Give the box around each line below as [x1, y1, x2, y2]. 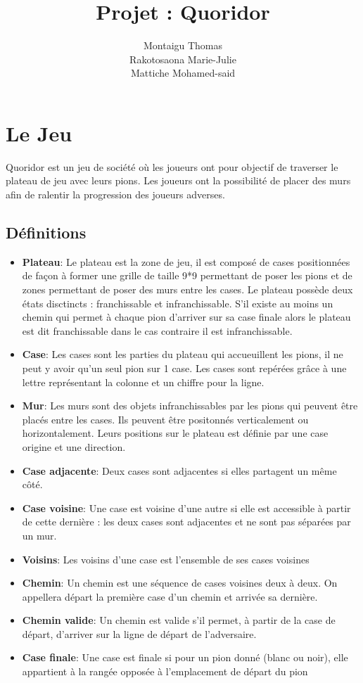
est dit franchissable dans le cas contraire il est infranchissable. [22, 323, 293, 338]
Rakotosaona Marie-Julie [129, 51, 236, 66]
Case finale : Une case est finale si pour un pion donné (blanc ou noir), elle [22, 650, 348, 665]
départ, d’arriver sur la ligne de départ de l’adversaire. [22, 626, 257, 641]
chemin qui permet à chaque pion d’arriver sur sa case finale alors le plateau [22, 309, 351, 324]
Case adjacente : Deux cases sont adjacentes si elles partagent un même [22, 463, 337, 478]
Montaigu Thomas [143, 38, 223, 53]
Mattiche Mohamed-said [130, 65, 236, 80]
